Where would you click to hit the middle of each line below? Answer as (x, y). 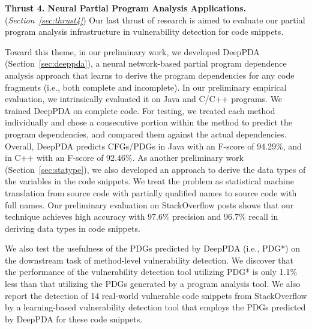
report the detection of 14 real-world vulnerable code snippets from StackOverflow (156, 295)
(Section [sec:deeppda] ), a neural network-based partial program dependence (146, 63)
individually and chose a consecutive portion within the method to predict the (148, 122)
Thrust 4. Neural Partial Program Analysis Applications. (126, 8)
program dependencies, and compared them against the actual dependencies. (146, 134)
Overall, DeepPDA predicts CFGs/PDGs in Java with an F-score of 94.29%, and (153, 146)
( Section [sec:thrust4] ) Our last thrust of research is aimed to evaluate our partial (155, 20)
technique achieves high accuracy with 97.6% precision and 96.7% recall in (142, 216)
